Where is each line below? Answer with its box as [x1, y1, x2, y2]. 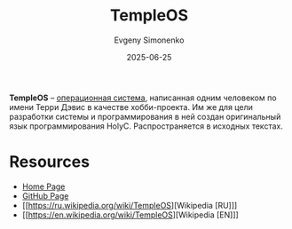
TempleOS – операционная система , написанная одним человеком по [9, 92, 277, 103]
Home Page [21, 181, 66, 192]
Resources [9, 152, 91, 172]
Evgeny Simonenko [114, 35, 185, 45]
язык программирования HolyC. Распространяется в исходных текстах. [9, 121, 284, 131]
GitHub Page [21, 190, 69, 201]
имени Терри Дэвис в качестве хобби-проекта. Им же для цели [9, 101, 253, 112]
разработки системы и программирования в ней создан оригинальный [9, 111, 281, 122]
